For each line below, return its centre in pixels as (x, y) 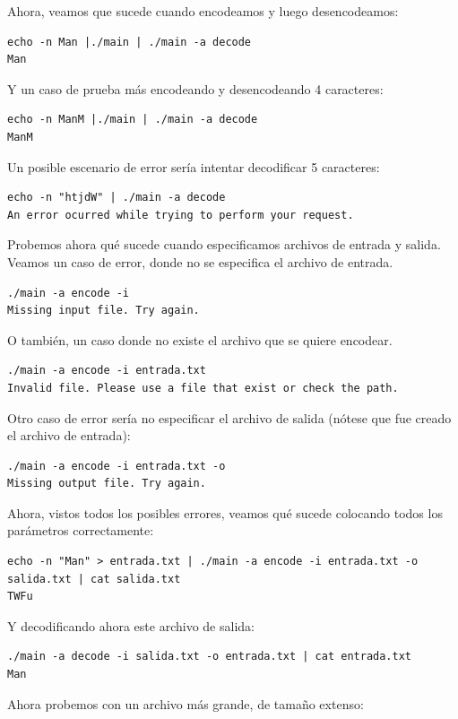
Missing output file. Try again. (107, 484)
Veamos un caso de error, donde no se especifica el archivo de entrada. (200, 261)
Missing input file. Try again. (104, 311)
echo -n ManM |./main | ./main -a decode (133, 120)
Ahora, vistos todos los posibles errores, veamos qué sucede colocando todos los (225, 512)
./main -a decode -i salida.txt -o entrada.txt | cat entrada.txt (210, 657)
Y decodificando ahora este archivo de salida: (131, 625)
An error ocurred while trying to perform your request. (181, 215)
